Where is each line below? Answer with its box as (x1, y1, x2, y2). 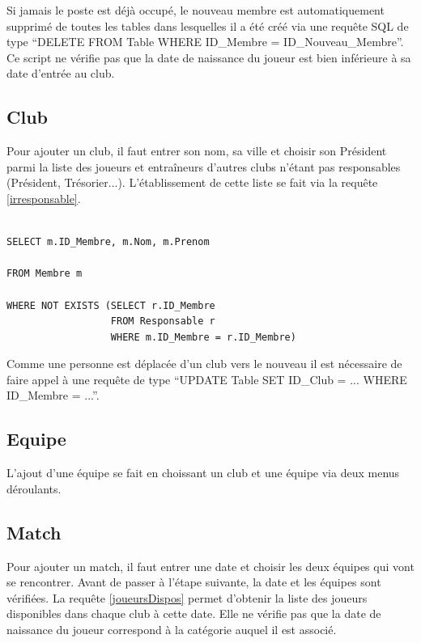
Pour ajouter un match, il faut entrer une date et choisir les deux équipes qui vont (6, 557, 415, 574)
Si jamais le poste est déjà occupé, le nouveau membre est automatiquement (6, 2, 385, 18)
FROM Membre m (6, 268, 83, 280)
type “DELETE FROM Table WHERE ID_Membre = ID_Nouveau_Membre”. (6, 33, 404, 50)
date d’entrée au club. (6, 65, 115, 82)
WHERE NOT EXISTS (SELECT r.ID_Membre (6, 299, 215, 311)
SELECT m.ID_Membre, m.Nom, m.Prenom (6, 236, 210, 248)
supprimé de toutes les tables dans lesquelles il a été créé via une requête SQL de (6, 17, 409, 34)
